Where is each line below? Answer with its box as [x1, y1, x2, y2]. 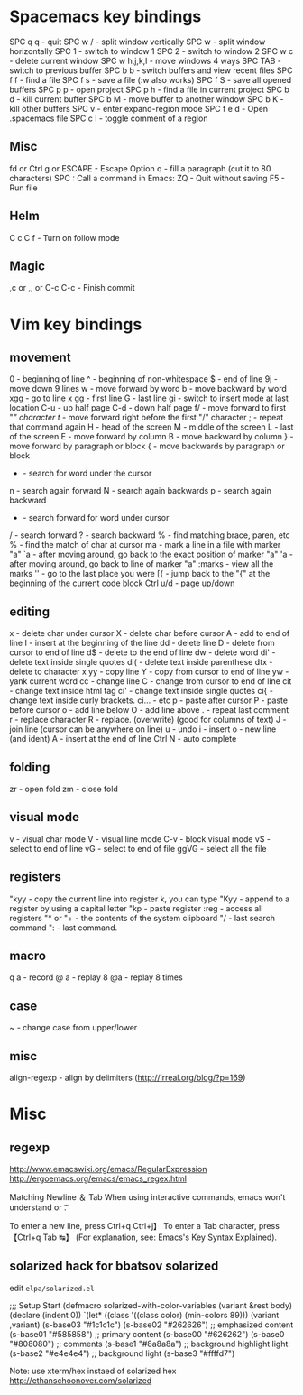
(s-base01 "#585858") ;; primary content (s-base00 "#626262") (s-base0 [9, 1328, 285, 1339]
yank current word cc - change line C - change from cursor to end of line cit [9, 676, 292, 687]
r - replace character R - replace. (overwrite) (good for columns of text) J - [9, 715, 287, 725]
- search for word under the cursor [22, 467, 152, 479]
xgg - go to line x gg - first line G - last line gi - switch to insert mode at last [9, 393, 289, 403]
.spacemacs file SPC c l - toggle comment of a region [9, 113, 208, 124]
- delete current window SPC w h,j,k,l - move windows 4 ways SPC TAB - [9, 55, 281, 66]
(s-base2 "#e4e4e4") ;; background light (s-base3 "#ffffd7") [9, 1347, 235, 1359]
